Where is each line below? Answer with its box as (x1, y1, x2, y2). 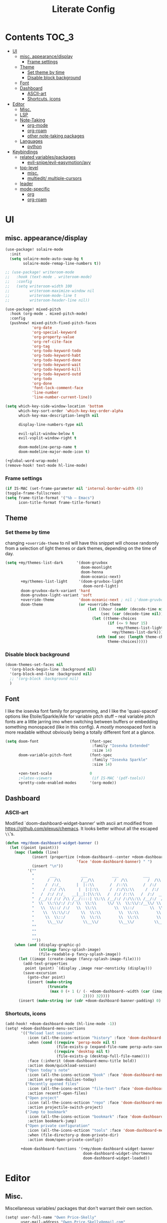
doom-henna (81, 570, 103, 575)
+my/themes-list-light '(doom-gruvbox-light (20, 579, 123, 584)
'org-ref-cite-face (31, 339, 72, 344)
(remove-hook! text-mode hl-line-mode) (5, 463, 88, 468)
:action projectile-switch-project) (27, 1105, 103, 1110)
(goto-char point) (27, 975, 66, 980)
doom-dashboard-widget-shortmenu (83, 1151, 153, 1156)
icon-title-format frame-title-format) (18, 500, 101, 505)
